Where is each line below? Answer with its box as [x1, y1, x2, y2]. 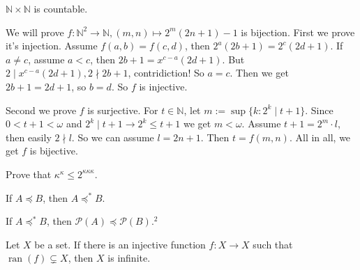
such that [253, 237, 293, 251]
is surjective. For [87, 102, 158, 117]
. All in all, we [289, 129, 351, 144]
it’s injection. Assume [6, 38, 98, 53]
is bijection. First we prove [241, 24, 355, 39]
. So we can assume [71, 129, 154, 144]
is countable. [33, 1, 88, 15]
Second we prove [6, 102, 77, 117]
